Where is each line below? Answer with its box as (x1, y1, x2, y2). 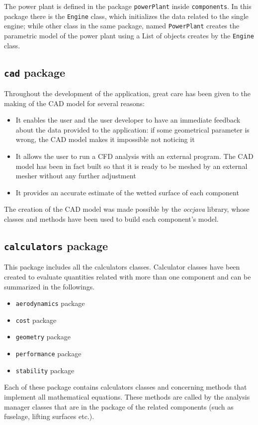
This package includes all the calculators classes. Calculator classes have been (4, 262, 240, 272)
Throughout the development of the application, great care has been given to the (4, 88, 251, 98)
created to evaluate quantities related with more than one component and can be (4, 271, 251, 282)
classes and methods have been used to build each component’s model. (4, 213, 219, 224)
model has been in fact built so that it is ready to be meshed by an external (15, 160, 248, 171)
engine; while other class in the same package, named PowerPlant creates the (4, 20, 240, 31)
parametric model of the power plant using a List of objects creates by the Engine (4, 30, 254, 40)
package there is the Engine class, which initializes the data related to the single (4, 10, 249, 21)
